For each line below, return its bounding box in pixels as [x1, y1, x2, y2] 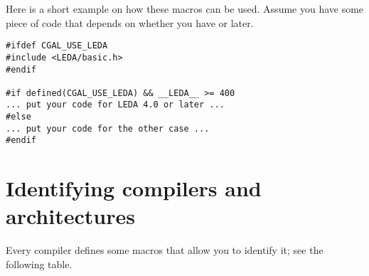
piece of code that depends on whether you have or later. [6, 15, 254, 30]
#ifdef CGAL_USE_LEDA [6, 41, 108, 51]
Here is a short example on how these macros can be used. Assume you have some [6, 1, 364, 16]
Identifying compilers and [6, 174, 262, 203]
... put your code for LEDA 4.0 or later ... [6, 100, 225, 110]
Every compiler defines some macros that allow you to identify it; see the [6, 243, 323, 258]
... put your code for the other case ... [6, 123, 210, 134]
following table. [6, 257, 73, 271]
